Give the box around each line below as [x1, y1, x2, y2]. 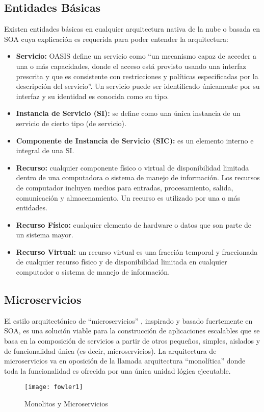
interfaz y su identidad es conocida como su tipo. [16, 90, 169, 101]
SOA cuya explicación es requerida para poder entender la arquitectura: [4, 33, 228, 44]
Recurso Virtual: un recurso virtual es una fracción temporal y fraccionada [16, 246, 258, 257]
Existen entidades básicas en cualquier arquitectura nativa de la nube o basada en [4, 23, 260, 34]
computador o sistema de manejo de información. [16, 266, 170, 277]
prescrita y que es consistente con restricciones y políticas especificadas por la [16, 70, 258, 81]
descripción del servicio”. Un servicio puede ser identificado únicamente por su [16, 81, 260, 91]
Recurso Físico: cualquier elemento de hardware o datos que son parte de [16, 219, 252, 230]
